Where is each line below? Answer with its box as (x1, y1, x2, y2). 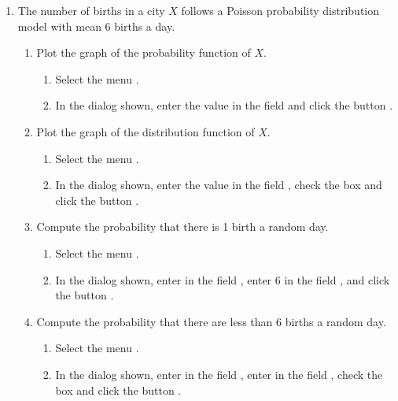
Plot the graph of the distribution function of (36, 123, 255, 139)
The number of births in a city (17, 2, 165, 18)
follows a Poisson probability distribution (181, 2, 380, 18)
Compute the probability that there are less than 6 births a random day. (36, 313, 386, 329)
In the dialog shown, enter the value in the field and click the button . (55, 97, 393, 113)
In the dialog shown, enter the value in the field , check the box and (55, 176, 382, 193)
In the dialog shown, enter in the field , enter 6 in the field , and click (55, 271, 390, 288)
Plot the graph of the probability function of (36, 44, 251, 61)
